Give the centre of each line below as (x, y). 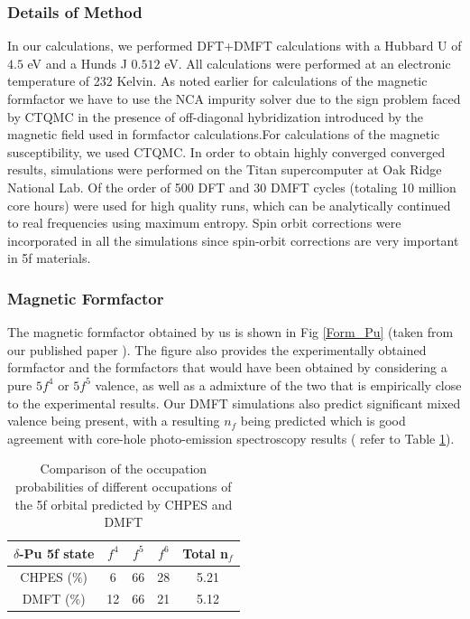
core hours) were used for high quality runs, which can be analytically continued (229, 205)
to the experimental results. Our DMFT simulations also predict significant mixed (234, 403)
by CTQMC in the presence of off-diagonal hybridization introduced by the (216, 116)
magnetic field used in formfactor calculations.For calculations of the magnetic (224, 134)
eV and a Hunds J (77, 63)
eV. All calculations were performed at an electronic (308, 63)
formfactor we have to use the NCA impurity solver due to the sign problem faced (234, 98)
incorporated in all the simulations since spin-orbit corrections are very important (233, 240)
